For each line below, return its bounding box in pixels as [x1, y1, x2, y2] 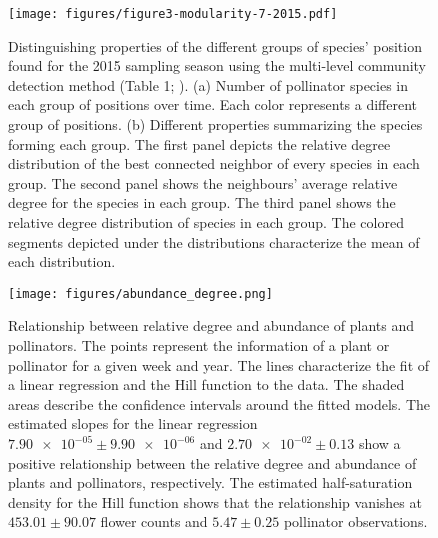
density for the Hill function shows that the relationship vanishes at [8, 491, 422, 512]
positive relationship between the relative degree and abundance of [8, 452, 417, 473]
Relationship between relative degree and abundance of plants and [8, 315, 415, 336]
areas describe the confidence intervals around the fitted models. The [8, 393, 431, 414]
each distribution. [8, 251, 116, 272]
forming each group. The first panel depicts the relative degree [8, 133, 391, 154]
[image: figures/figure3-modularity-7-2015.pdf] [8, 7, 338, 21]
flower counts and [100, 511, 208, 532]
